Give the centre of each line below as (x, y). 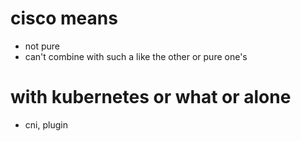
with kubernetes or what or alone (151, 97)
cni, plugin (46, 124)
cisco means (64, 18)
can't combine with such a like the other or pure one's (136, 56)
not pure (42, 46)
